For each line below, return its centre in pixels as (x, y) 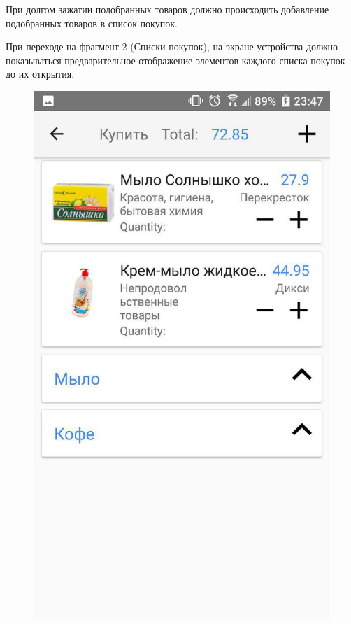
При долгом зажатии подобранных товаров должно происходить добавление (167, 9)
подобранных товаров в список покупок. (92, 23)
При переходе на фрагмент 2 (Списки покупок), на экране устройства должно (172, 47)
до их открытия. (40, 74)
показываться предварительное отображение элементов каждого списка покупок (175, 60)
